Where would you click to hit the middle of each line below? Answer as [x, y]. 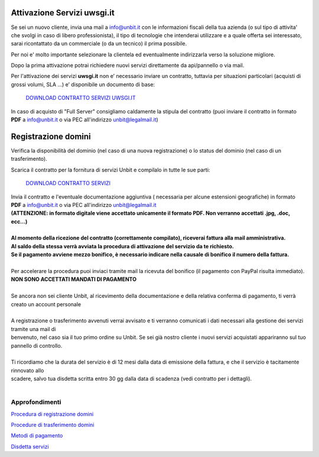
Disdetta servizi [30, 446]
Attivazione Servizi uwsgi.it [63, 13]
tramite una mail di [33, 329]
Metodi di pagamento [37, 436]
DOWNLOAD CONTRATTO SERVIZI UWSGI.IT [81, 98]
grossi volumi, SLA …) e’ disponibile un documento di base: [83, 84]
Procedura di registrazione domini [52, 414]
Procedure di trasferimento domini [53, 425]
